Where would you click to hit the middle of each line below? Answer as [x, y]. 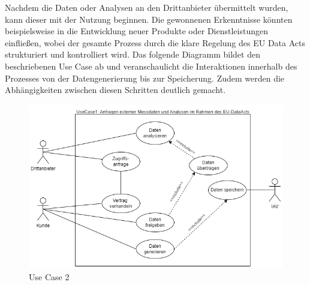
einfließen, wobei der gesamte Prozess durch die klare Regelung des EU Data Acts [155, 42]
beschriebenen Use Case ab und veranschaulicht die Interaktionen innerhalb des [151, 66]
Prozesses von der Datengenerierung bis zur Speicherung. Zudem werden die [145, 78]
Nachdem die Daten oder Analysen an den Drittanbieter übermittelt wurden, [147, 7]
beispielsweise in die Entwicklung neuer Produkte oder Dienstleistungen [136, 31]
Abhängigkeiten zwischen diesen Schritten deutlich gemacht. [115, 90]
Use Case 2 [49, 276]
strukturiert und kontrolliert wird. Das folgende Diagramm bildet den [133, 54]
